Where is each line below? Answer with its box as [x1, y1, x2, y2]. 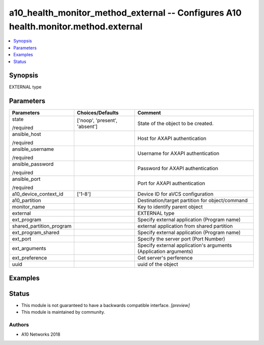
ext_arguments [12, 245, 46, 252]
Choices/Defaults [77, 109, 119, 116]
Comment [137, 109, 161, 116]
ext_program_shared [12, 229, 60, 236]
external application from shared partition [137, 223, 233, 230]
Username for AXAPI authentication [137, 150, 220, 157]
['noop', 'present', [77, 117, 117, 124]
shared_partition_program [12, 223, 72, 230]
